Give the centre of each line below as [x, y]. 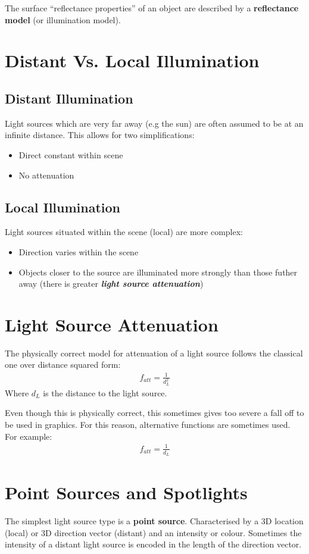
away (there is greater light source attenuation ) [111, 284]
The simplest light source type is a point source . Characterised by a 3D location [154, 521]
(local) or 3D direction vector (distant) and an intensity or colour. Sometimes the [153, 532]
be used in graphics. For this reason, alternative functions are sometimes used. [148, 425]
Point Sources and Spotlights [126, 492]
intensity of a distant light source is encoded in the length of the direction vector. [153, 544]
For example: [29, 436]
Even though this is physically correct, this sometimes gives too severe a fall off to [154, 413]
